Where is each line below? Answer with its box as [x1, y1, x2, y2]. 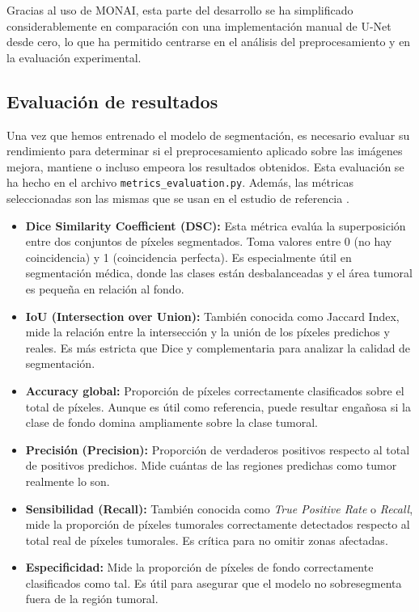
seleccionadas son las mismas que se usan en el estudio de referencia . [6, 190, 349, 207]
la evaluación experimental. [6, 49, 142, 65]
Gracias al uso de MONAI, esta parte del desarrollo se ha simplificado [6, 2, 353, 18]
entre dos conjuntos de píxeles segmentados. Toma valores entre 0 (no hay [25, 233, 392, 250]
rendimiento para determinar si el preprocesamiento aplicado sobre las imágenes [6, 142, 403, 159]
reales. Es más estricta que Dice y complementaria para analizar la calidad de [25, 339, 411, 356]
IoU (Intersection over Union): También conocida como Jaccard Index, [25, 307, 400, 324]
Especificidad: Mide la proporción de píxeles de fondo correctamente [25, 559, 374, 576]
